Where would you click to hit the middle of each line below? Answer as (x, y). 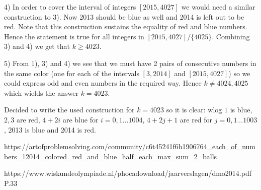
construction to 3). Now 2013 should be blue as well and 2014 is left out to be (124, 16)
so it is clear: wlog (194, 110)
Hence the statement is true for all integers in (74, 36)
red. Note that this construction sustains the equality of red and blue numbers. (126, 26)
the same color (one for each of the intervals (72, 73)
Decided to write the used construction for (69, 110)
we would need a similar (218, 7)
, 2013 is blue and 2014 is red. (50, 129)
